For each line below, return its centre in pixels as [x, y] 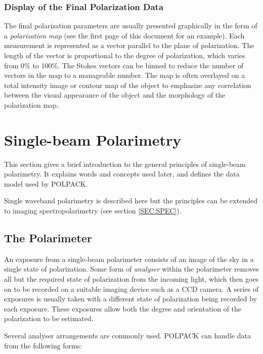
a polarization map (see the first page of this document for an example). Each [124, 35]
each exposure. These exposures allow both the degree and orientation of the [123, 308]
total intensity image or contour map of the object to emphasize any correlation [128, 85]
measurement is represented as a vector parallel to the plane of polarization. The [129, 45]
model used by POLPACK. [46, 183]
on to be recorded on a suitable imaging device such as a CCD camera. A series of [131, 289]
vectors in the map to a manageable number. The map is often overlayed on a [125, 75]
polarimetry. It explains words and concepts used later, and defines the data [122, 174]
